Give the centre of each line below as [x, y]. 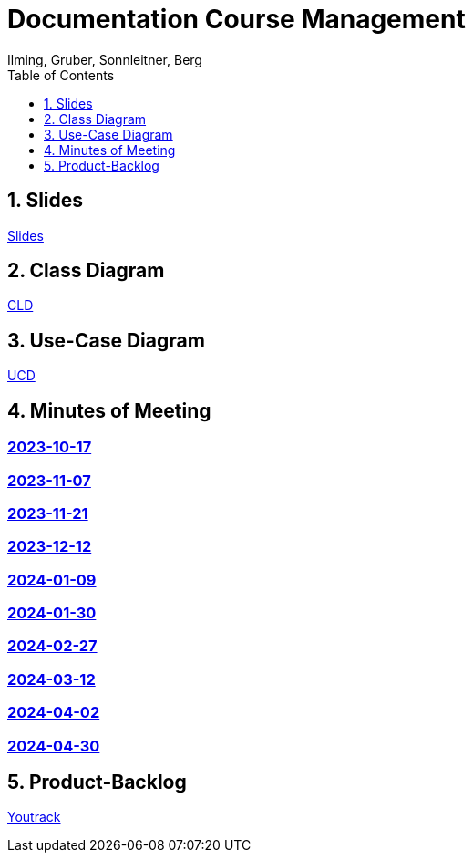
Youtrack [34, 817]
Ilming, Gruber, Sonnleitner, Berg [105, 59]
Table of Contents [61, 75]
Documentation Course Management [236, 19]
